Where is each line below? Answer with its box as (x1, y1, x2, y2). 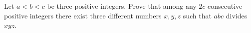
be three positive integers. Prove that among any (47, 1, 197, 11)
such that (183, 10, 212, 20)
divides (226, 10, 248, 20)
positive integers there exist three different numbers (4, 10, 162, 20)
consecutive (208, 1, 243, 11)
